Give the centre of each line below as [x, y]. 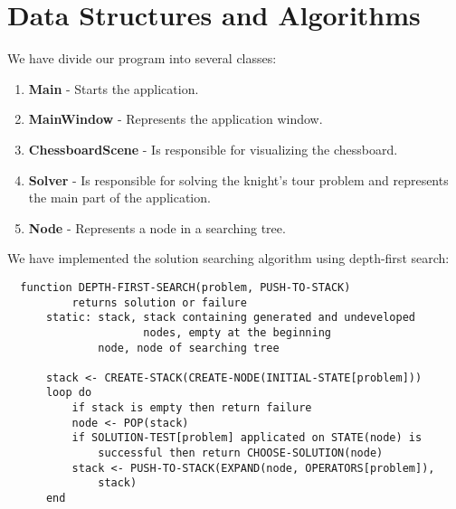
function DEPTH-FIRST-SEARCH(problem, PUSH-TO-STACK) [185, 287]
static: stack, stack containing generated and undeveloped [231, 318]
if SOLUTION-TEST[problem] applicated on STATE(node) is [247, 438]
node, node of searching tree [189, 348]
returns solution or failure [159, 302]
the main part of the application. [119, 198]
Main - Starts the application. [114, 88]
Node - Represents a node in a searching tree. [157, 227]
